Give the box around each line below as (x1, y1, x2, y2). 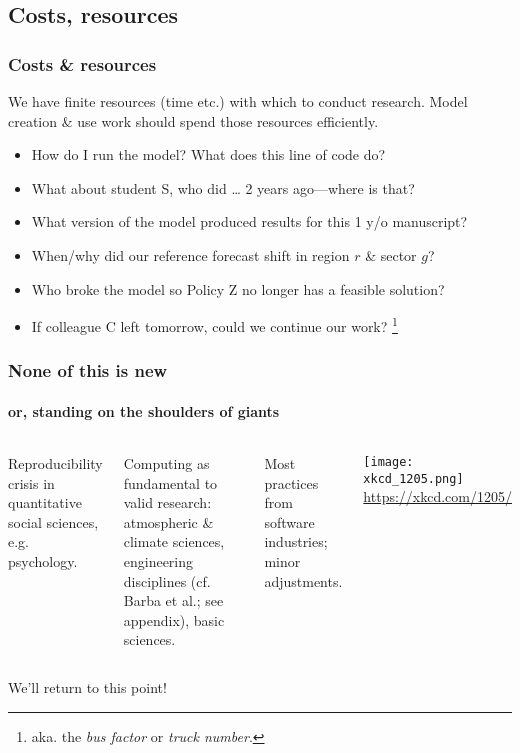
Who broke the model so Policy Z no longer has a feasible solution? (31, 278, 445, 299)
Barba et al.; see (123, 590, 224, 611)
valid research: (123, 492, 212, 513)
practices (264, 472, 319, 493)
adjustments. (264, 570, 343, 591)
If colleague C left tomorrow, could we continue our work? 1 (31, 313, 398, 336)
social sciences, (8, 511, 99, 532)
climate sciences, (123, 531, 225, 552)
